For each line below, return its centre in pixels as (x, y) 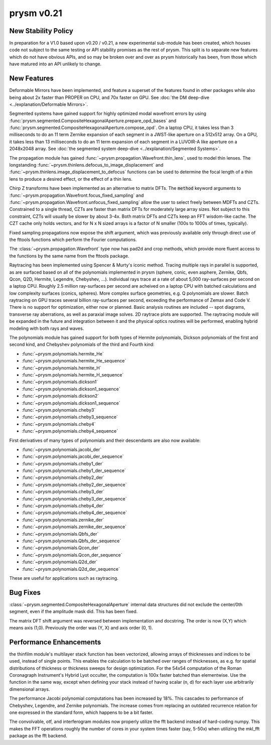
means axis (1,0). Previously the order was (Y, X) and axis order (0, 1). (81, 628)
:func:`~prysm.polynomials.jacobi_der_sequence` (73, 456)
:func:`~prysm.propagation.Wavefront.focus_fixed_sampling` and (77, 195)
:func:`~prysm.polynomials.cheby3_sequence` (70, 417)
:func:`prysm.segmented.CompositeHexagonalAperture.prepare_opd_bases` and (93, 120)
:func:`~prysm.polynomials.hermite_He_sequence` (74, 361)
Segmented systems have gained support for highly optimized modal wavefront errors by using (108, 113)
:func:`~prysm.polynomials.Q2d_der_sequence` (71, 569)
